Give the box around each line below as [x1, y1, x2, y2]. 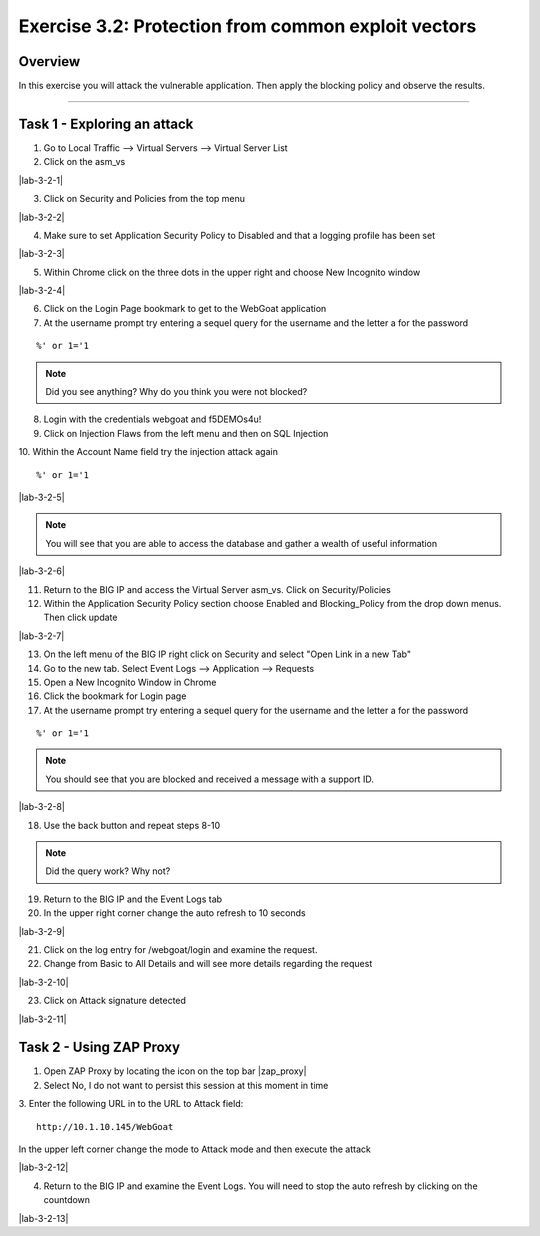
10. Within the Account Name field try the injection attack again [18, 446, 279, 458]
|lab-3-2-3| [18, 248, 65, 260]
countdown [43, 1194, 90, 1206]
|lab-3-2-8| [18, 801, 65, 813]
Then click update [43, 611, 118, 624]
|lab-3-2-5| [18, 491, 65, 503]
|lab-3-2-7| [18, 630, 65, 642]
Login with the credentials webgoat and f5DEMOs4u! [43, 413, 262, 425]
